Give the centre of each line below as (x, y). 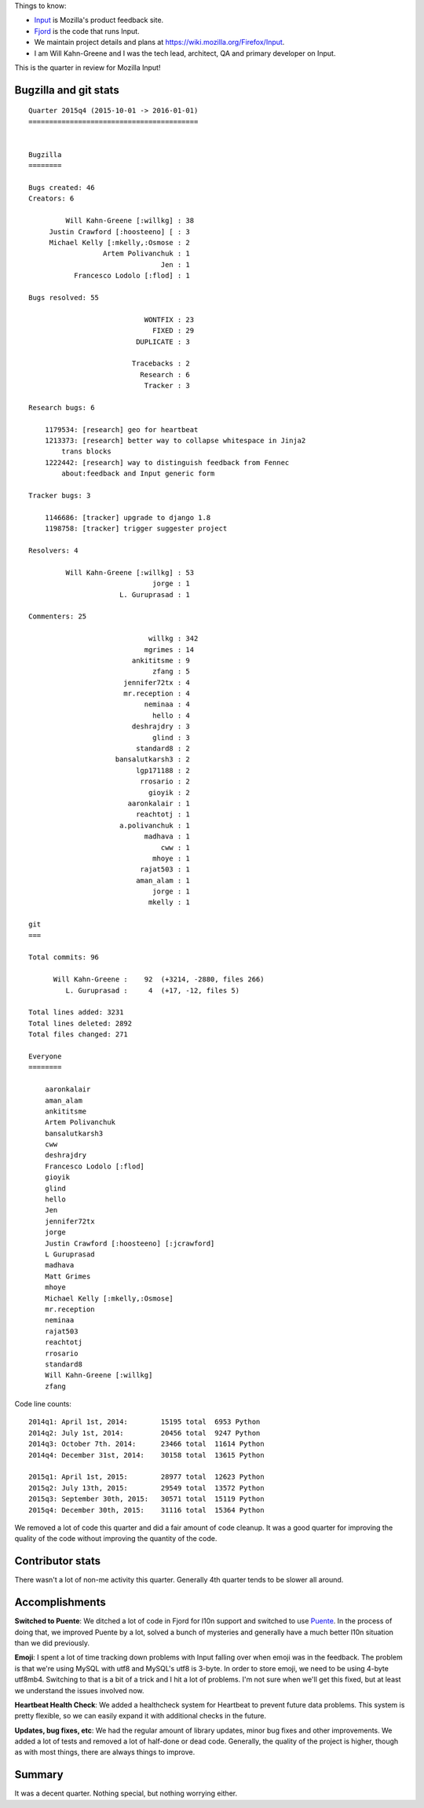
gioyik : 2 (169, 792)
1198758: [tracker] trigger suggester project (136, 529)
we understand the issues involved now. (79, 1690)
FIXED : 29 (173, 331)
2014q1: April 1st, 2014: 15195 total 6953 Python (144, 1422)
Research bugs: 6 (62, 407)
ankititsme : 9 (161, 660)
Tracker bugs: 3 (60, 496)
